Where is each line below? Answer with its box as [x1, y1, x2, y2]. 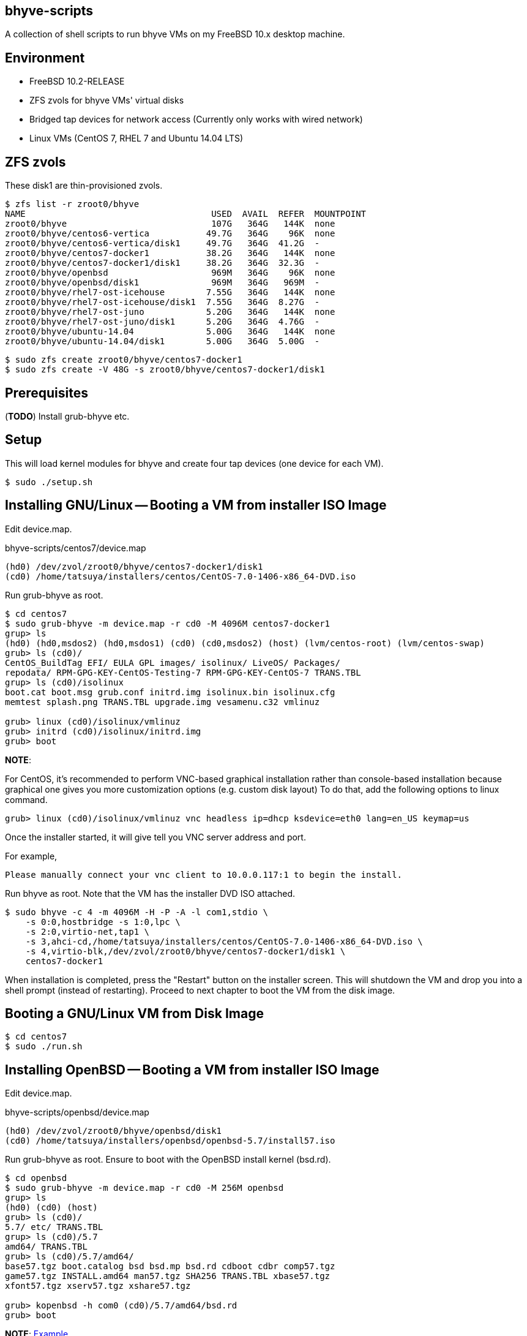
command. [5, 794, 48, 805]
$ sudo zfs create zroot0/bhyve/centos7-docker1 [5, 355, 242, 365]
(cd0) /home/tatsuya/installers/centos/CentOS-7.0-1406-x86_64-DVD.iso [5, 571, 356, 581]
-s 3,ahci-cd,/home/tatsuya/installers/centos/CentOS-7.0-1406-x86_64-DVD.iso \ [25, 936, 423, 946]
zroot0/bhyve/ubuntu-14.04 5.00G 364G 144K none [5, 326, 335, 337]
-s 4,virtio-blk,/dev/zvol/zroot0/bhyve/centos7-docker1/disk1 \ [25, 946, 346, 956]
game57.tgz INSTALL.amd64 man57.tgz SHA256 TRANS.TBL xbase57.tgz [5, 1271, 331, 1281]
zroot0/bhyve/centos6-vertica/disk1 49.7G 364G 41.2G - [5, 238, 320, 249]
